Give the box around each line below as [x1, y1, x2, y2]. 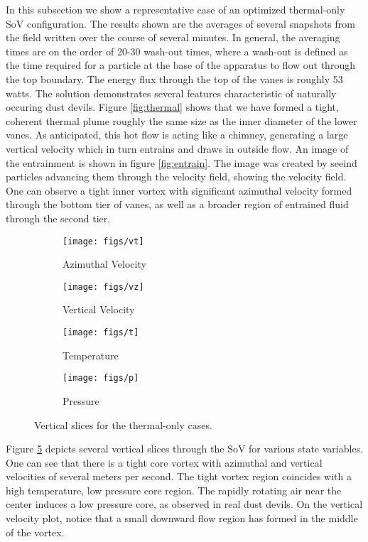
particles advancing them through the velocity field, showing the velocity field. [6, 169, 347, 184]
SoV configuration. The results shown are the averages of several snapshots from [6, 16, 355, 31]
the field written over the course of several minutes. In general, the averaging [6, 30, 340, 45]
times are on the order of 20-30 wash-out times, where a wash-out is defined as [6, 43, 348, 58]
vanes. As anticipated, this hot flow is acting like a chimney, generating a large [6, 127, 348, 142]
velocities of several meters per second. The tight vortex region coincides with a [6, 469, 352, 484]
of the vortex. [6, 524, 65, 539]
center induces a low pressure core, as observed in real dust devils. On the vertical [6, 497, 363, 511]
